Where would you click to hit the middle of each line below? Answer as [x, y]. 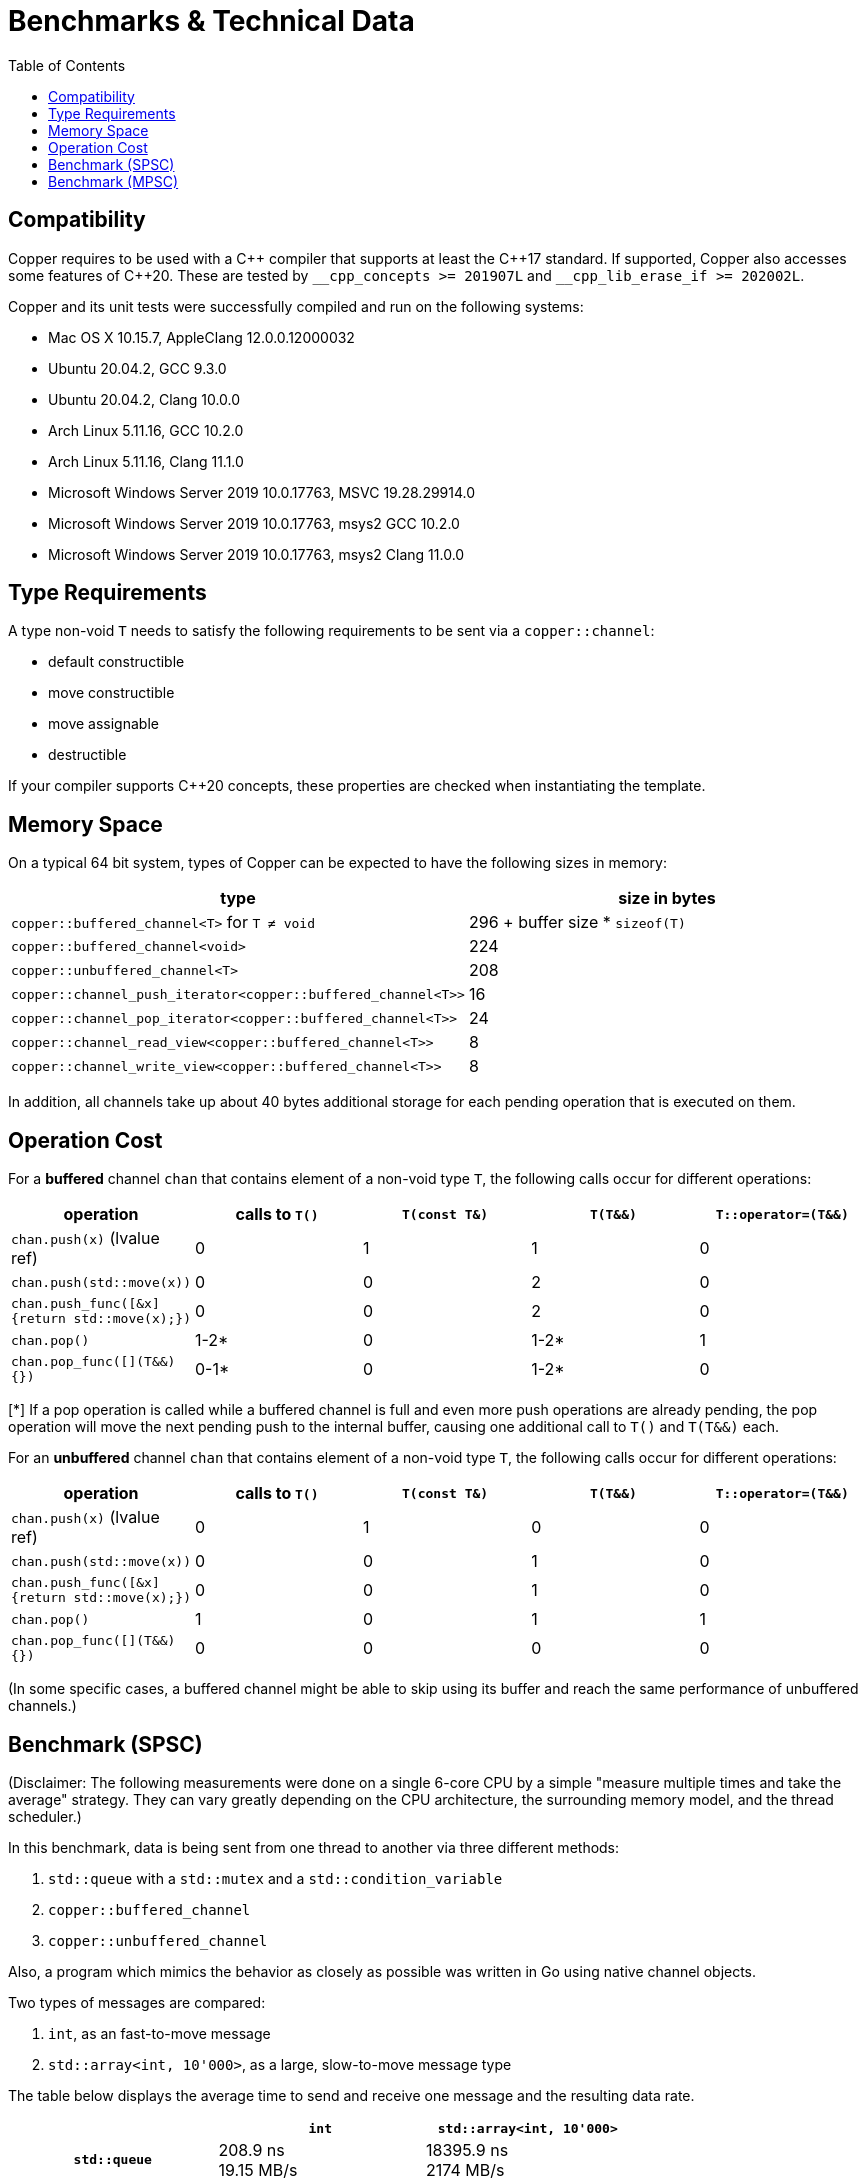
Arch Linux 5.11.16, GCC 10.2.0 [146, 430]
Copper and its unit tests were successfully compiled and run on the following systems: [296, 306]
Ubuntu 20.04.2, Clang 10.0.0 [144, 399]
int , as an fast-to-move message [159, 2033]
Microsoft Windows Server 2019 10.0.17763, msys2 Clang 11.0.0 [256, 554]
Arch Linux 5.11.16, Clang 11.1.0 [146, 461]
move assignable [103, 724]
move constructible [111, 693]
